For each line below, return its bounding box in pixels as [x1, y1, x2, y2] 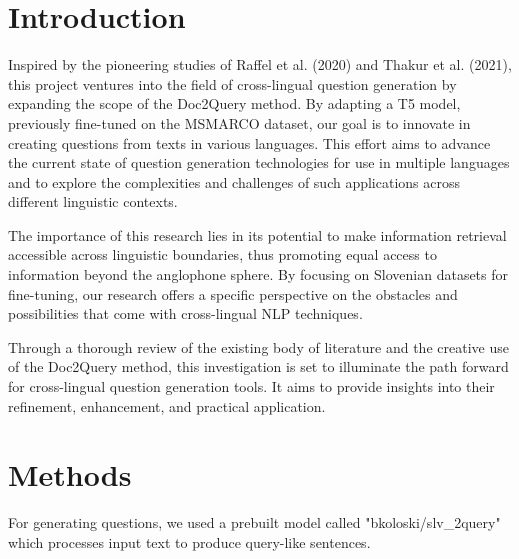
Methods [8, 454, 132, 495]
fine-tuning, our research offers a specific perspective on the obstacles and [8, 283, 458, 304]
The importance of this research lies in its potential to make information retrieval [8, 224, 507, 245]
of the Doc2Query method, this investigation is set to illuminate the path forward [8, 356, 509, 377]
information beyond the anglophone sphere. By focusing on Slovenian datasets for [8, 264, 509, 285]
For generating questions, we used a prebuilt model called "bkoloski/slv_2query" [8, 512, 501, 533]
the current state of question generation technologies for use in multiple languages [8, 152, 510, 173]
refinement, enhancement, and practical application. [8, 395, 326, 416]
